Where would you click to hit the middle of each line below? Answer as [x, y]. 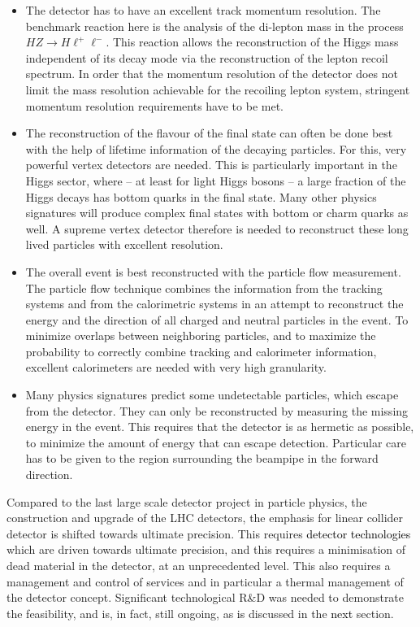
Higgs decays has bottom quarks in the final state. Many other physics [201, 196]
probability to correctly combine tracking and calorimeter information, [201, 351]
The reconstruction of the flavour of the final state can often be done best [209, 133]
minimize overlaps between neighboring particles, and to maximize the [201, 335]
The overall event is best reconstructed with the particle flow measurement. [213, 271]
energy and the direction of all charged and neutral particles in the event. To [217, 319]
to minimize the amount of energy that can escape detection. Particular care [216, 442]
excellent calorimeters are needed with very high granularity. [176, 367]
